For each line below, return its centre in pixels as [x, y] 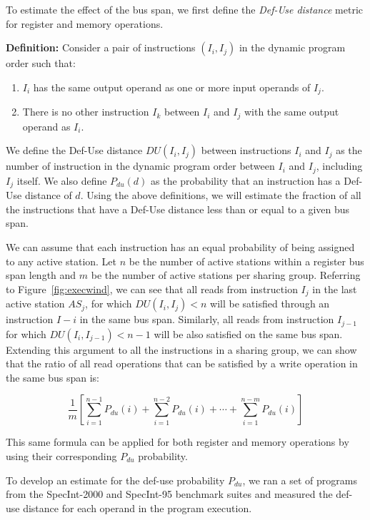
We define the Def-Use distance [74, 150]
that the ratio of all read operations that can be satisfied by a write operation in [182, 363]
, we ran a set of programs [300, 480]
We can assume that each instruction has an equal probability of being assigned [180, 246]
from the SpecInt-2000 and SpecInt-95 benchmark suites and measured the [169, 494]
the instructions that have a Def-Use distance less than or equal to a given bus [178, 209]
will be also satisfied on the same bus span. [248, 333]
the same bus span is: [52, 377]
